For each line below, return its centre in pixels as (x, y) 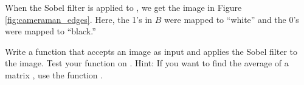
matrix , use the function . (54, 74)
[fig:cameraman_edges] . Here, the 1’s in (79, 19)
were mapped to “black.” (50, 31)
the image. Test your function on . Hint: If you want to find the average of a (147, 63)
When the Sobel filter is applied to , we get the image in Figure (123, 7)
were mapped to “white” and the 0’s (232, 19)
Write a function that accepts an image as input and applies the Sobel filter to (151, 51)
